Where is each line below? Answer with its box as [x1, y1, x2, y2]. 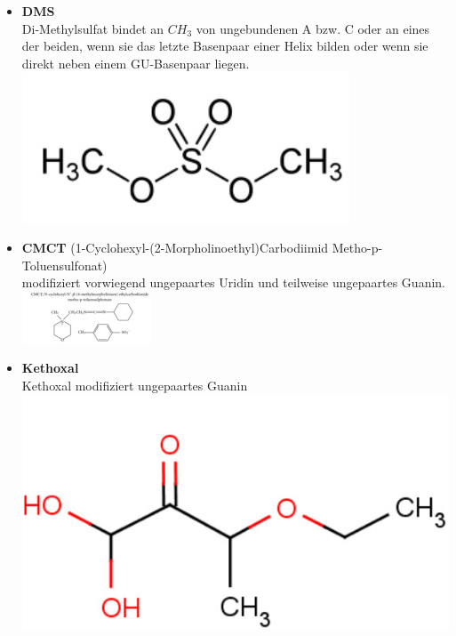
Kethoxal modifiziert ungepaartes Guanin [21, 375, 248, 394]
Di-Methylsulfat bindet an [21, 19, 164, 37]
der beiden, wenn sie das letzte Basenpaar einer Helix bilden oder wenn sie [21, 36, 428, 55]
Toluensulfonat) [21, 255, 108, 274]
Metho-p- [332, 237, 383, 256]
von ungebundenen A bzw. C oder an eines [196, 19, 430, 37]
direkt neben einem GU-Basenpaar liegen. [21, 53, 250, 72]
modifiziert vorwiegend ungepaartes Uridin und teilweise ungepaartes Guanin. [21, 273, 445, 292]
